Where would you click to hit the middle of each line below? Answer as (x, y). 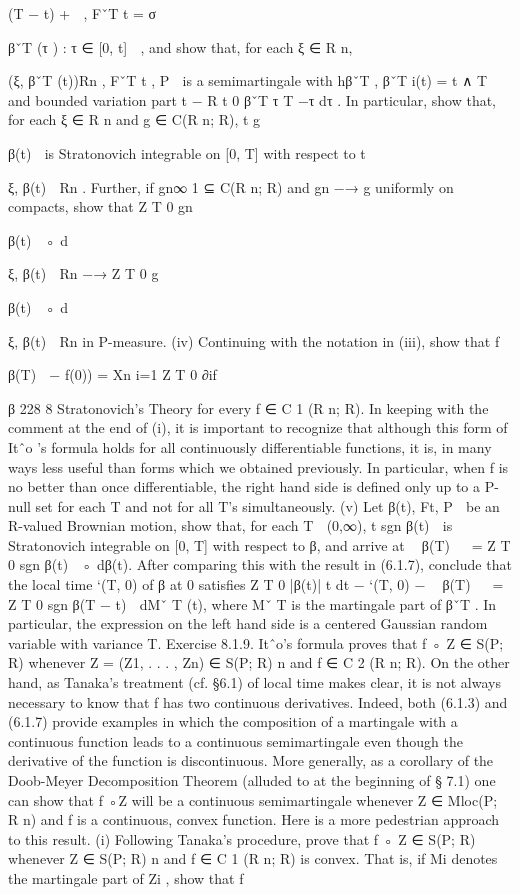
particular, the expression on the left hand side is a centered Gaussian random (248, 623)
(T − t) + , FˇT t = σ (82, 13)
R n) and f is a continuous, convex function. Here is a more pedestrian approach (254, 819)
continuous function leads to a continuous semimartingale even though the (235, 740)
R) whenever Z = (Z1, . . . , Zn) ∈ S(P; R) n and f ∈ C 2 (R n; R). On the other (259, 662)
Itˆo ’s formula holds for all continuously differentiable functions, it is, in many (250, 446)
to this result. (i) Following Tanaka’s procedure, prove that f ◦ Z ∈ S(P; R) (242, 838)
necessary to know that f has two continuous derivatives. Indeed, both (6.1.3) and (258, 701)
